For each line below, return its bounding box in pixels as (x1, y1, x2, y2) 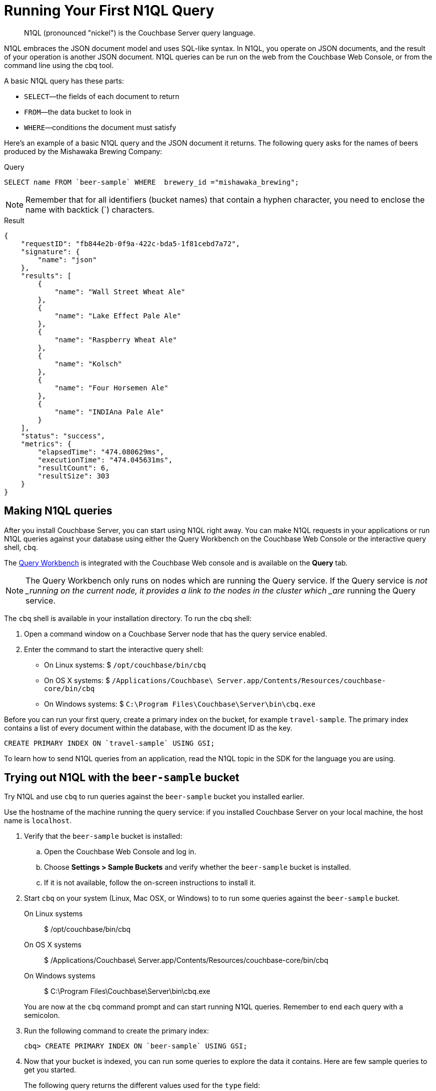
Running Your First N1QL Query (4, 2, 214, 19)
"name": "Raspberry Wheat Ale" (54, 335, 177, 344)
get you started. (24, 1065, 76, 1074)
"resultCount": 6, (37, 463, 109, 472)
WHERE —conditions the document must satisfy (24, 123, 176, 132)
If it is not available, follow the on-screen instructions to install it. (44, 878, 256, 887)
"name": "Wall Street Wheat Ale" (54, 287, 185, 296)
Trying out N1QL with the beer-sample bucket (4, 771, 239, 784)
